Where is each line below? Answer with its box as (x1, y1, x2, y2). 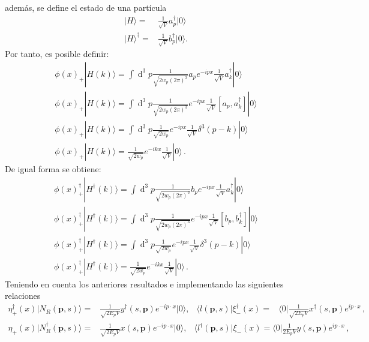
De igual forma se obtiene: (5, 163, 101, 175)
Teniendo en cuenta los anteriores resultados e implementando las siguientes (5, 277, 284, 290)
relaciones (5, 289, 41, 302)
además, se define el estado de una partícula (5, 1, 167, 13)
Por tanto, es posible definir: (5, 47, 109, 60)
